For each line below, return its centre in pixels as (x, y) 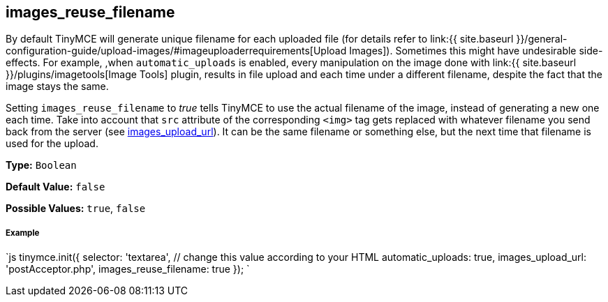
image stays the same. (57, 86)
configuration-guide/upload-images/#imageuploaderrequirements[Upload (176, 51)
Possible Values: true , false (76, 209)
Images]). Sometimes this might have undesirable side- (476, 51)
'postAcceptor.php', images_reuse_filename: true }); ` (128, 269)
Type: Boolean (41, 165)
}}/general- (542, 39)
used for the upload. (52, 144)
